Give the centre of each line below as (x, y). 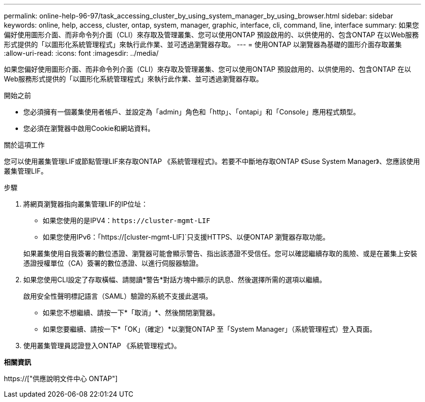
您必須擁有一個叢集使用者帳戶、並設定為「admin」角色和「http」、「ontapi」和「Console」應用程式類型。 (192, 112)
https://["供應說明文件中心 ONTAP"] (61, 378)
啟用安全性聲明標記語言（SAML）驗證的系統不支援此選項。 (118, 296)
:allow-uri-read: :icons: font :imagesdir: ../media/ (81, 53)
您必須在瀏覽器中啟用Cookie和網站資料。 (89, 128)
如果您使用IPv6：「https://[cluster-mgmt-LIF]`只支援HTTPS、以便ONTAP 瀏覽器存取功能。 (186, 237)
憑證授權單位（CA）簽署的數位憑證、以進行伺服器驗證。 (113, 263)
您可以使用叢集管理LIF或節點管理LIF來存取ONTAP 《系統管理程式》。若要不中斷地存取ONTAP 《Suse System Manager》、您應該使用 (212, 161)
